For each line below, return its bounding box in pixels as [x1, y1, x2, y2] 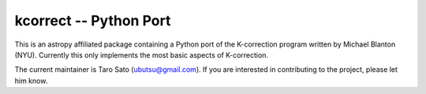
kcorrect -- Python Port [14, 12, 171, 29]
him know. [14, 76, 48, 85]
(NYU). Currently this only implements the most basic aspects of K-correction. [14, 50, 268, 59]
